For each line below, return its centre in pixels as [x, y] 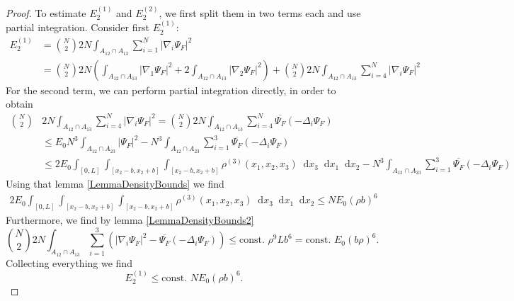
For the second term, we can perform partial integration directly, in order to [171, 90]
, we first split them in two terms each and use [260, 12]
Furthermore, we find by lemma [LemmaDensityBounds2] [130, 219]
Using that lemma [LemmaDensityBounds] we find [115, 183]
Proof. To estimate [46, 12]
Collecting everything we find [69, 262]
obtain [19, 104]
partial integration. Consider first [78, 27]
